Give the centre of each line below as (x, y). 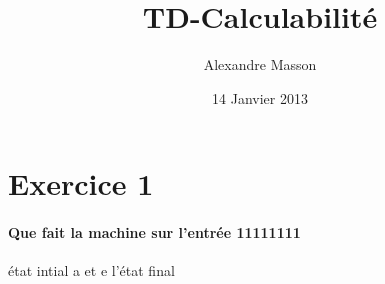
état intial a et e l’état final (91, 270)
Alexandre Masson (260, 64)
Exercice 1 (81, 183)
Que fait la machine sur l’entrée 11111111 (154, 232)
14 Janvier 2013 (260, 97)
